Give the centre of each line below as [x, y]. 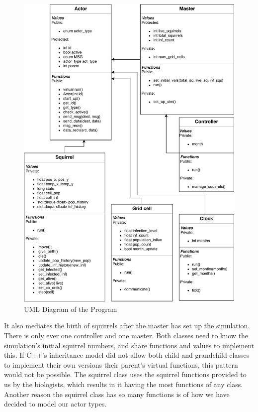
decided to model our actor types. [55, 404]
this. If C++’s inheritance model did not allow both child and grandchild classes [127, 355]
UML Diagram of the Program [71, 309]
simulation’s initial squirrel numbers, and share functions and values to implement [129, 345]
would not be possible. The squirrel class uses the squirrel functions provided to [125, 374]
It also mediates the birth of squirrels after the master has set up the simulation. [127, 326]
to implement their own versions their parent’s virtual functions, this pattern [121, 364]
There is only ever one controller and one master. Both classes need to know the [126, 336]
